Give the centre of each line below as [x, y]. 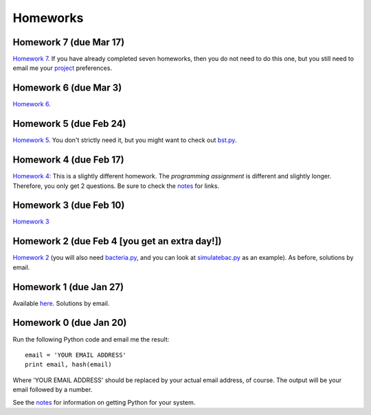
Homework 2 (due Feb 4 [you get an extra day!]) [117, 241]
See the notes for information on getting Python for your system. [104, 402]
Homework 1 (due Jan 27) [68, 287]
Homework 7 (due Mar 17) [69, 42]
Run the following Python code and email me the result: [91, 339]
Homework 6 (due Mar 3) [67, 88]
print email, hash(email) [69, 365]
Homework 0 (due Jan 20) [70, 323]
